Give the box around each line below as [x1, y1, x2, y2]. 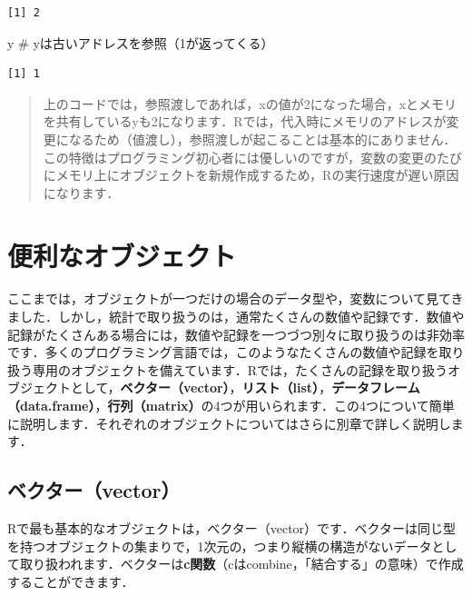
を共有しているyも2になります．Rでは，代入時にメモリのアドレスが [43, 112, 447, 131]
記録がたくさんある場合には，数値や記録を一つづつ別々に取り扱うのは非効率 [7, 324, 465, 343]
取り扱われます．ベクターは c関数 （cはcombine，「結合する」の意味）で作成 [19, 554, 464, 573]
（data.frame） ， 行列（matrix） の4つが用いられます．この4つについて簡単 [7, 396, 455, 415]
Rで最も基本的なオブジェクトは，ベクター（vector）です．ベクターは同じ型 [7, 519, 456, 538]
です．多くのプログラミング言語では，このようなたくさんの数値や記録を [7, 343, 439, 362]
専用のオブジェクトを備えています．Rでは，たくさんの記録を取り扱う [32, 360, 448, 379]
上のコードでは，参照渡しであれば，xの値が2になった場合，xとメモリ [43, 94, 457, 113]
